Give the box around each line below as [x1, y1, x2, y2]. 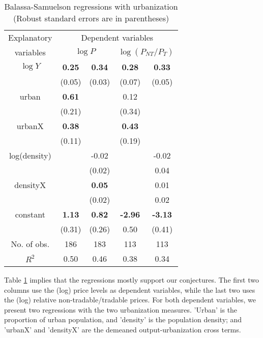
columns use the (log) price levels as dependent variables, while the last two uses [4, 284, 255, 295]
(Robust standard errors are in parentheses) [13, 12, 169, 24]
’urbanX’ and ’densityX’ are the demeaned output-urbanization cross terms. [4, 324, 241, 334]
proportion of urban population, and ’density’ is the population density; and [4, 314, 242, 325]
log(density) [9, 149, 51, 161]
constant [15, 208, 45, 220]
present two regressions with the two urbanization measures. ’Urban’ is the [4, 304, 238, 315]
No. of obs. [11, 238, 50, 250]
